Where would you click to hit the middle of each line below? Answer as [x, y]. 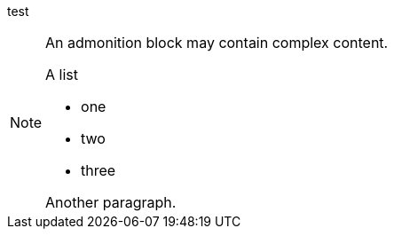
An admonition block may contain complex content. [217, 43]
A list [62, 75]
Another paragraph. [111, 202]
